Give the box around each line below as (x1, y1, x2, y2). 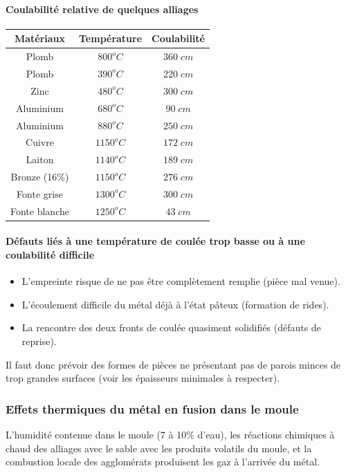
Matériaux (14, 31, 66, 46)
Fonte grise (17, 186, 63, 201)
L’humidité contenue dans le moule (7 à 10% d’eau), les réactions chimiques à (6, 427, 335, 441)
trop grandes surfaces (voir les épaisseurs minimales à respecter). (6, 371, 280, 385)
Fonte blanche (10, 203, 69, 218)
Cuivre (26, 135, 54, 149)
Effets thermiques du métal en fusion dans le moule (6, 400, 299, 417)
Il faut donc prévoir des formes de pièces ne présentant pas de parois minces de (6, 357, 341, 371)
